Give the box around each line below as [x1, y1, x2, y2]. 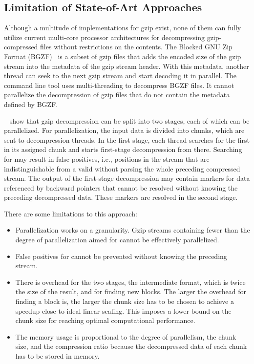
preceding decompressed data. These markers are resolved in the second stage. [4, 192, 238, 202]
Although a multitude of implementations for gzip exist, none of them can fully [4, 22, 241, 33]
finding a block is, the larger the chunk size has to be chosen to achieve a [15, 296, 234, 306]
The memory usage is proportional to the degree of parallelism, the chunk [15, 331, 236, 342]
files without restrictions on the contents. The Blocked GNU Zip [40, 42, 233, 52]
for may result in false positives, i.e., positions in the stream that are [4, 153, 210, 164]
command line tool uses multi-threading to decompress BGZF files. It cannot [4, 80, 234, 90]
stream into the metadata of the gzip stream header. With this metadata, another [4, 61, 249, 71]
